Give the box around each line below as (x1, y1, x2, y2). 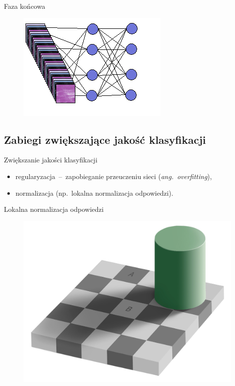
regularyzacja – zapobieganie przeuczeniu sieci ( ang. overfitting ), (15, 171, 212, 181)
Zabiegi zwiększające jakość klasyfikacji (4, 132, 206, 147)
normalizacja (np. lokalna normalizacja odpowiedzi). (15, 187, 173, 198)
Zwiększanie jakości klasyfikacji (4, 155, 97, 165)
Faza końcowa (4, 1, 46, 11)
